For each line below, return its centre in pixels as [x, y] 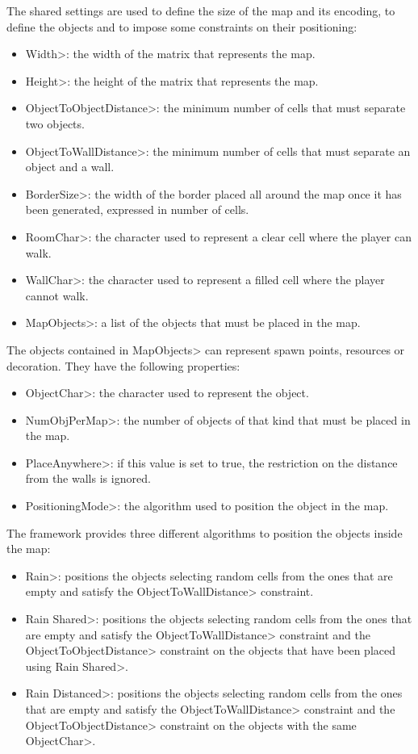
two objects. [55, 123]
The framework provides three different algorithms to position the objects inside [205, 532]
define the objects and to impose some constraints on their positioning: [182, 26]
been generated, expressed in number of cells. [137, 209]
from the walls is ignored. [88, 478]
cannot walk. [57, 295]
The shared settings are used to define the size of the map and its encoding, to [201, 10]
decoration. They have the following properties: [123, 365]
